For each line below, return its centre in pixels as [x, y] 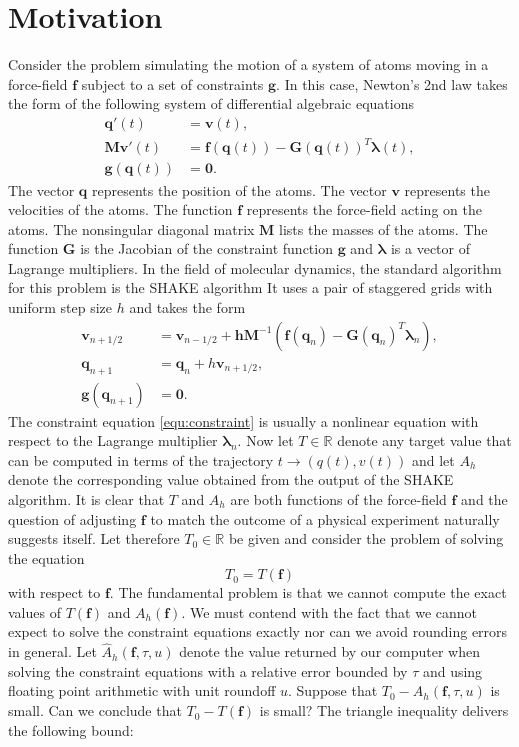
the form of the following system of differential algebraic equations [211, 103]
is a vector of [430, 248]
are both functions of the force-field [338, 498]
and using [452, 670]
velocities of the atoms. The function [120, 209]
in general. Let [52, 651]
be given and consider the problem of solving [366, 538]
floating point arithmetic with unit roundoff [142, 690]
